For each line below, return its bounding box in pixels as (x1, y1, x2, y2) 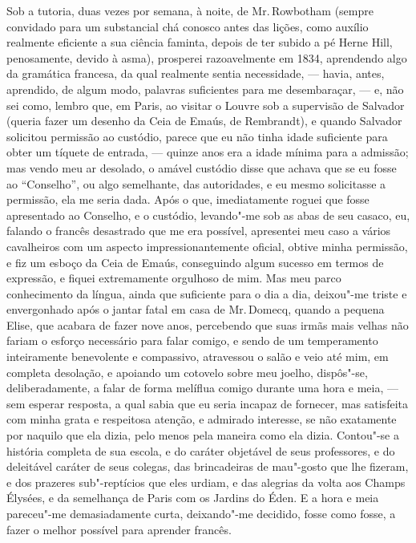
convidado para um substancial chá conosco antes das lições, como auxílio (6, 18, 369, 34)
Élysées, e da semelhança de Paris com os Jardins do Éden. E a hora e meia (6, 489, 379, 506)
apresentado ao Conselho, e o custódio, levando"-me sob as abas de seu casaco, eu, (6, 206, 410, 223)
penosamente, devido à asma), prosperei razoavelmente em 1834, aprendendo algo (6, 49, 407, 66)
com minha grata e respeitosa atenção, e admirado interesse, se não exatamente (6, 411, 397, 428)
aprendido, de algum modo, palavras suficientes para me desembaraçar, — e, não (6, 80, 404, 97)
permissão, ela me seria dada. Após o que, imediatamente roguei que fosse (6, 191, 370, 208)
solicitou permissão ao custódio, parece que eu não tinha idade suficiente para (6, 128, 388, 144)
